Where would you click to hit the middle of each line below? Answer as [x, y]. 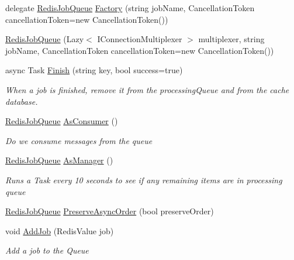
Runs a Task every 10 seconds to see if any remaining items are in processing [144, 179]
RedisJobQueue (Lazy [45, 39]
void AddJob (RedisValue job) [60, 230]
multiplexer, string [231, 39]
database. [22, 101]
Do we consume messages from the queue [79, 140]
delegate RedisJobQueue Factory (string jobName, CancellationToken [130, 8]
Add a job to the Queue [47, 250]
